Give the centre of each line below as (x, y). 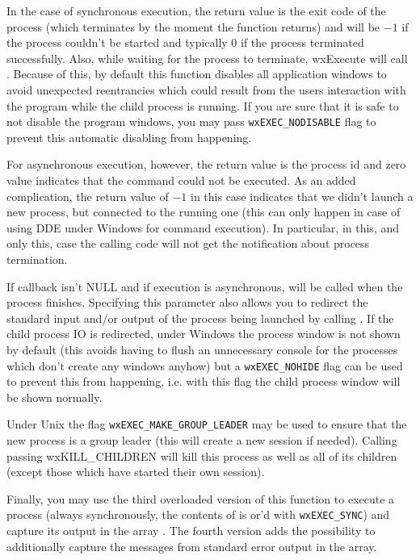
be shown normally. (55, 397)
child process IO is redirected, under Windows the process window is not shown (204, 334)
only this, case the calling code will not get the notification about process (188, 243)
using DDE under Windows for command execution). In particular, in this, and (203, 227)
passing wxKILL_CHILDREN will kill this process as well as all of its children (202, 456)
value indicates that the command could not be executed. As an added (181, 180)
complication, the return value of (88, 196)
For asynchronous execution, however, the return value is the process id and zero (206, 164)
